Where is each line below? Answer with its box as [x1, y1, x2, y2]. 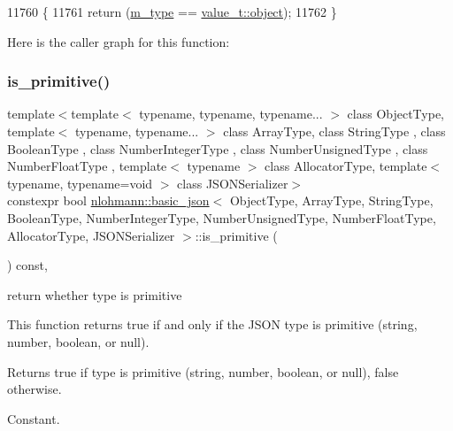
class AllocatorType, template [265, 157, 427, 175]
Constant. [7, 409, 60, 427]
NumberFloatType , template [7, 157, 167, 175]
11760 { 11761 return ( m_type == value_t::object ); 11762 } [7, 3, 337, 20]
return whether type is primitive [7, 285, 182, 304]
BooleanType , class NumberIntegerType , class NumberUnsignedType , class [7, 139, 428, 158]
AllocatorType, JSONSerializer [7, 226, 175, 244]
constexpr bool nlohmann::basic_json [7, 191, 210, 210]
